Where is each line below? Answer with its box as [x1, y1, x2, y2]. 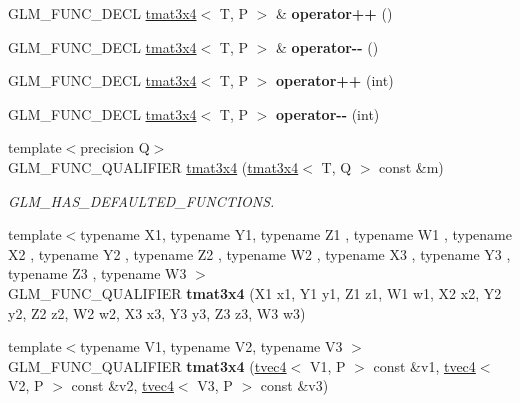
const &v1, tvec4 [373, 355, 476, 376]
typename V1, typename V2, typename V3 [80, 336, 343, 357]
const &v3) [260, 375, 329, 396]
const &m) [379, 156, 444, 177]
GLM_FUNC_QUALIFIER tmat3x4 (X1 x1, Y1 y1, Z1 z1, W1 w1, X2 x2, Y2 [8, 282, 502, 303]
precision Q [80, 137, 150, 158]
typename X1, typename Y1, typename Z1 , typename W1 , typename [80, 224, 512, 245]
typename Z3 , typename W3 [8, 263, 187, 284]
